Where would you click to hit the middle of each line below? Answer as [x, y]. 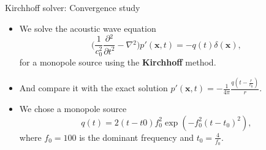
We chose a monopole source [73, 109]
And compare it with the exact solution [93, 88]
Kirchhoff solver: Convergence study [73, 7]
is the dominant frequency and [136, 137]
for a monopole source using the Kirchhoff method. [118, 62]
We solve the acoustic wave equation [88, 28]
